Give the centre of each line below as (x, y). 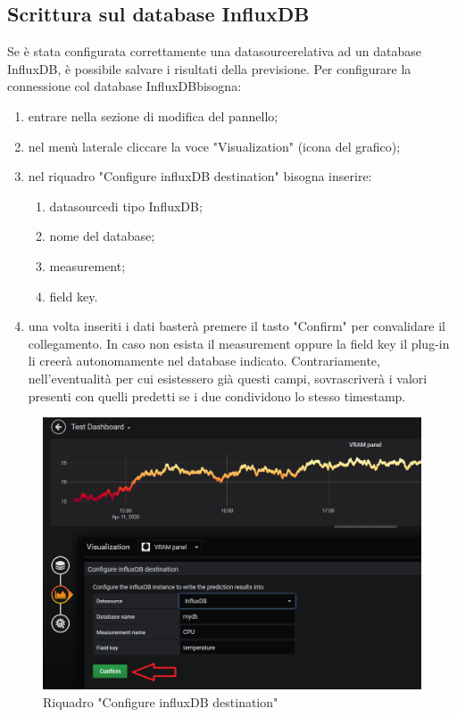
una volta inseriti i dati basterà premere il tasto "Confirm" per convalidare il (237, 326)
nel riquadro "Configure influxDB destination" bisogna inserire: (200, 176)
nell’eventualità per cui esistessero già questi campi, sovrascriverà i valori (228, 378)
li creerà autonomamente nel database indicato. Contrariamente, (204, 361)
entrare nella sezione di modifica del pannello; (153, 115)
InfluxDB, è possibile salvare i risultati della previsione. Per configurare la (209, 68)
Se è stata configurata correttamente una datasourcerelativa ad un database (214, 51)
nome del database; (102, 236)
